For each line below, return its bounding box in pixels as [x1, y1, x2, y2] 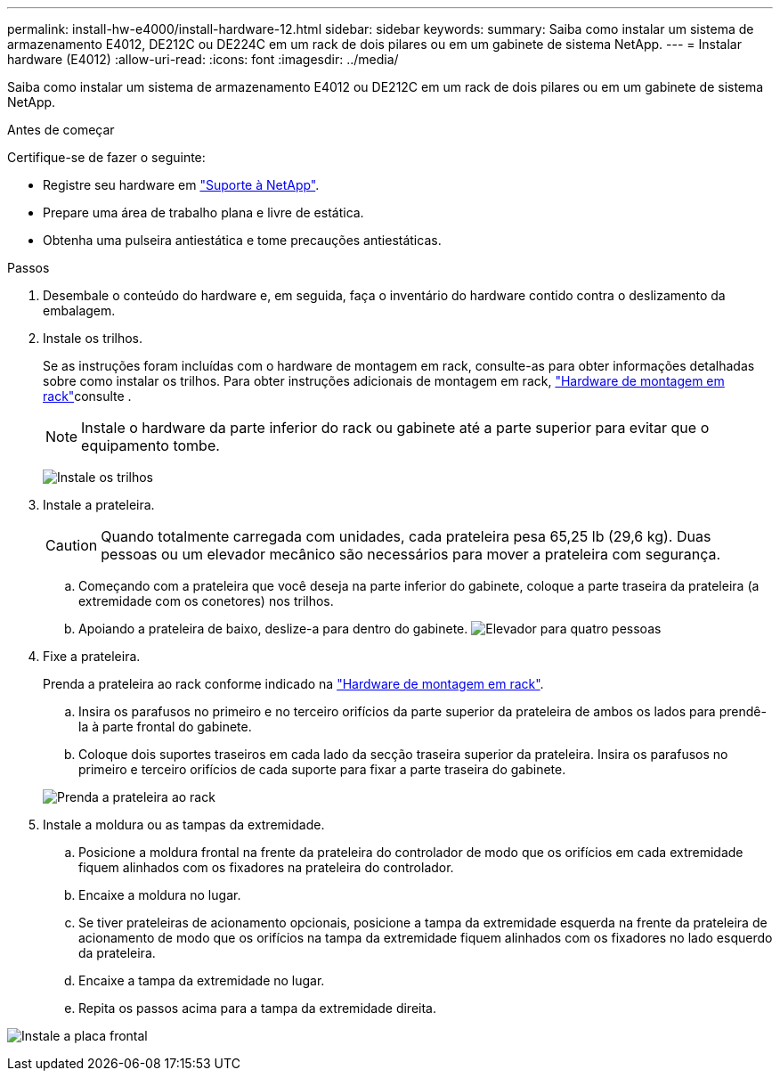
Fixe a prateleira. [43, 649, 141, 664]
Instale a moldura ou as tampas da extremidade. [43, 817, 325, 832]
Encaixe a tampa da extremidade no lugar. [78, 973, 325, 988]
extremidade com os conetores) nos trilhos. [78, 593, 334, 608]
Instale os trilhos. [43, 331, 143, 346]
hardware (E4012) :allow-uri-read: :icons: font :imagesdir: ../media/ [7, 52, 399, 67]
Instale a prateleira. [43, 497, 155, 512]
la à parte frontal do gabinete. [78, 719, 252, 734]
